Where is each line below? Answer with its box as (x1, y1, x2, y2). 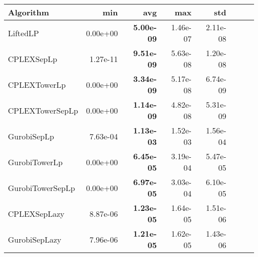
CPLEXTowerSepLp (8, 104, 78, 116)
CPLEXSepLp (8, 53, 58, 64)
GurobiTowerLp (8, 156, 63, 168)
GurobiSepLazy (8, 233, 62, 245)
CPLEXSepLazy (8, 207, 64, 219)
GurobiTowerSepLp (8, 182, 75, 193)
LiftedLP (8, 27, 39, 39)
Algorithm (8, 6, 49, 18)
